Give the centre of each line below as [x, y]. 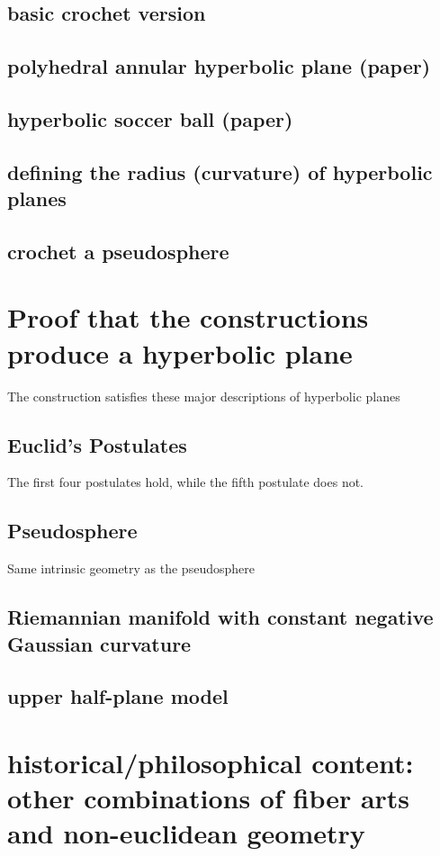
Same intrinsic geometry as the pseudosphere [131, 568]
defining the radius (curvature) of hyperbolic [220, 171]
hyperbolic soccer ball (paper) [150, 118]
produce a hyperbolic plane [180, 352]
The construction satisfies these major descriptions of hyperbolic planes [204, 396]
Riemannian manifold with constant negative [220, 617]
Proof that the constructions [188, 317]
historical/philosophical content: [211, 762]
